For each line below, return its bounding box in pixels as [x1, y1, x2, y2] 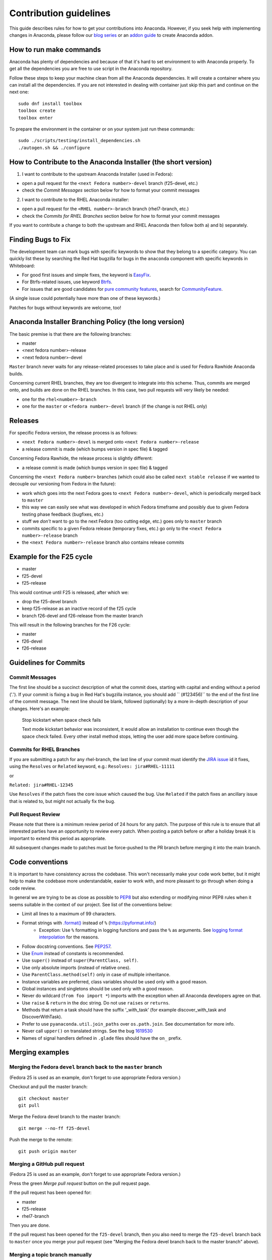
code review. [9, 885, 36, 891]
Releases [9, 416, 39, 425]
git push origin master [18, 1148, 77, 1154]
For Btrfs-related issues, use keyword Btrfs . [22, 279, 113, 285]
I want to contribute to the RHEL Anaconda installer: [22, 197, 129, 203]
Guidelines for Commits [9, 658, 86, 667]
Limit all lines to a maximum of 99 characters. [22, 911, 116, 917]
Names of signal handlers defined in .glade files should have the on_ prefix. [22, 1035, 182, 1041]
